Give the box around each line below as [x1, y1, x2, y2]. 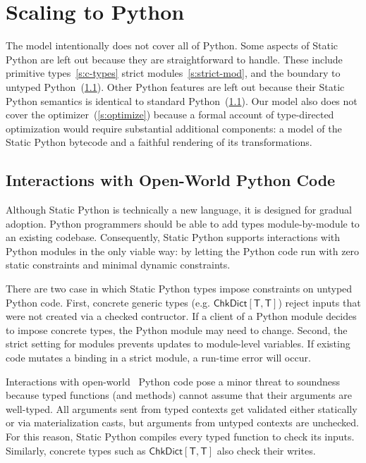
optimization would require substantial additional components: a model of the [6, 121, 342, 135]
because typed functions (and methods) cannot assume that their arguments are [6, 388, 352, 402]
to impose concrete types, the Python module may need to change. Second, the [6, 322, 348, 337]
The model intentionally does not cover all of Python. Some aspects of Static [6, 38, 338, 53]
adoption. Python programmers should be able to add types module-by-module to [6, 216, 360, 230]
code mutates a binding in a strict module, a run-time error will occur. [6, 350, 311, 365]
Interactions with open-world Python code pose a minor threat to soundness [6, 374, 341, 388]
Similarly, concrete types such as [6, 443, 146, 457]
